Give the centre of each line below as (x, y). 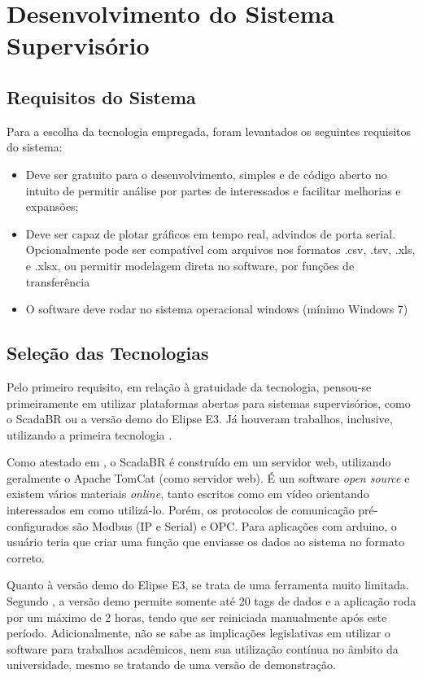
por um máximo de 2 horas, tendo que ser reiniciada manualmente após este (197, 617)
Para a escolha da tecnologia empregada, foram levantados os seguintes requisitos (209, 131)
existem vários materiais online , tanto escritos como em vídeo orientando (188, 494)
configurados (38, 525)
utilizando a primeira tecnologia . (89, 434)
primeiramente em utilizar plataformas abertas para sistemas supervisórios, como (209, 402)
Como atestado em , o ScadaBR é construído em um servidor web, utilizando (199, 462)
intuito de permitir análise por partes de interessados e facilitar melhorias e (213, 190)
